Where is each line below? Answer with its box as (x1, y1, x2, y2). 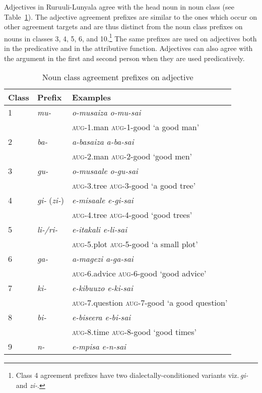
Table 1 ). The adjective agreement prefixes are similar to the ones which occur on (4, 11, 257, 22)
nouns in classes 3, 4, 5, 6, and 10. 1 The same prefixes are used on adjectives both (4, 31, 257, 43)
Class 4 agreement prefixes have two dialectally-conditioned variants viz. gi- (16, 370, 248, 380)
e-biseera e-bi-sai (72, 311, 131, 323)
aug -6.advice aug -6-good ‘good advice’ (72, 267, 207, 279)
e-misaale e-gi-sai (72, 194, 134, 206)
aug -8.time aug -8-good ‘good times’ (72, 326, 196, 338)
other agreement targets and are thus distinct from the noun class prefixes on (4, 21, 243, 32)
